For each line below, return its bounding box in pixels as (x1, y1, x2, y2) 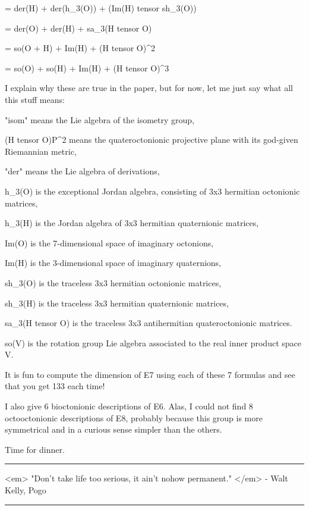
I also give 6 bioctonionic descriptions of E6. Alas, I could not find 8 (5, 400, 253, 412)
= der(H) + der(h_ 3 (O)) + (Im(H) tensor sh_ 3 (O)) (5, 2, 197, 14)
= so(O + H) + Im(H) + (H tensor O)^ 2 (5, 42, 155, 54)
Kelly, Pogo (5, 484, 46, 496)
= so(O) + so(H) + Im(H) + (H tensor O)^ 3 (5, 61, 169, 74)
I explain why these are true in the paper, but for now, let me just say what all (5, 82, 293, 94)
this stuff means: (5, 93, 65, 105)
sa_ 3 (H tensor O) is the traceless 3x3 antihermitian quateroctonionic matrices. (5, 317, 292, 329)
